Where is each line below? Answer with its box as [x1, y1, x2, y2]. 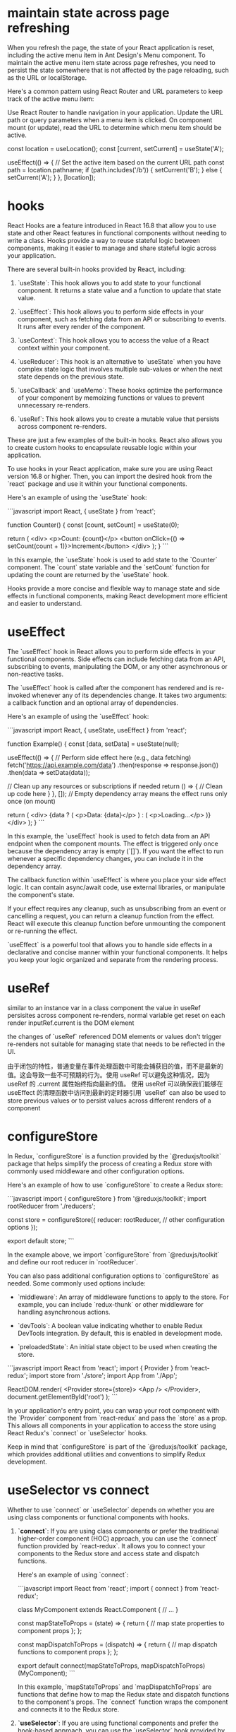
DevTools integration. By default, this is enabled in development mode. [17, 1329, 223, 1337]
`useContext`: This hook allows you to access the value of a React [17, 336, 209, 344]
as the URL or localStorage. [7, 73, 87, 82]
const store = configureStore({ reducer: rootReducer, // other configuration [7, 1215, 225, 1223]
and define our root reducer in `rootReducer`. [7, 1257, 139, 1266]
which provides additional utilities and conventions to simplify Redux [7, 1449, 206, 1458]
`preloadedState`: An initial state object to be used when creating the [17, 1342, 218, 1351]
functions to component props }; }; [17, 1647, 118, 1656]
